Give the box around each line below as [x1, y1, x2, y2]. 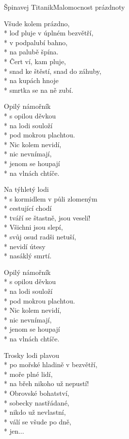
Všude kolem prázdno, [4, 18, 70, 28]
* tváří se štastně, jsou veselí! [4, 212, 91, 222]
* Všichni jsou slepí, [4, 222, 63, 232]
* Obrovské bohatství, [4, 388, 69, 398]
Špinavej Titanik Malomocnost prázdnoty [4, 2, 125, 12]
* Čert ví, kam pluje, [4, 56, 66, 66]
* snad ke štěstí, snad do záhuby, [4, 66, 101, 76]
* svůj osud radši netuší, [4, 232, 76, 242]
